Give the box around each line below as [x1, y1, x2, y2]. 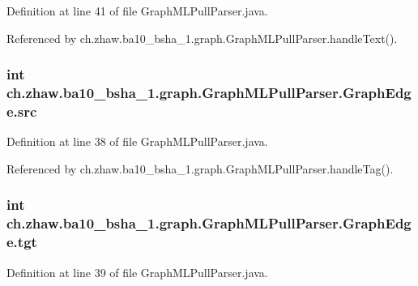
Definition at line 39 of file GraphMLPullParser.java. [6, 263, 268, 280]
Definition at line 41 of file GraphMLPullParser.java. [6, 2, 268, 19]
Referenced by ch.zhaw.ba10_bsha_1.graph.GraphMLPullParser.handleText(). [6, 29, 398, 46]
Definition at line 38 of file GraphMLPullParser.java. [6, 133, 268, 150]
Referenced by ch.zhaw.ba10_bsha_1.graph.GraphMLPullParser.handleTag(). [6, 160, 394, 177]
